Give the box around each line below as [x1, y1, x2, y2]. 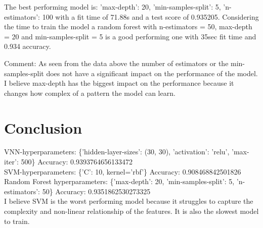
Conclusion [4, 117, 82, 138]
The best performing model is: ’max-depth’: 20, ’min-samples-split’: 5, [4, 2, 221, 12]
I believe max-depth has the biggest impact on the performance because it [4, 78, 234, 88]
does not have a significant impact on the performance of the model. [46, 68, 258, 78]
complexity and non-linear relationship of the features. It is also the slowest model [4, 206, 259, 216]
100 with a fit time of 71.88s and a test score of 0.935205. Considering [42, 11, 259, 22]
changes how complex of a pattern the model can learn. [4, 87, 176, 98]
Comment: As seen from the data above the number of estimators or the [4, 58, 229, 68]
